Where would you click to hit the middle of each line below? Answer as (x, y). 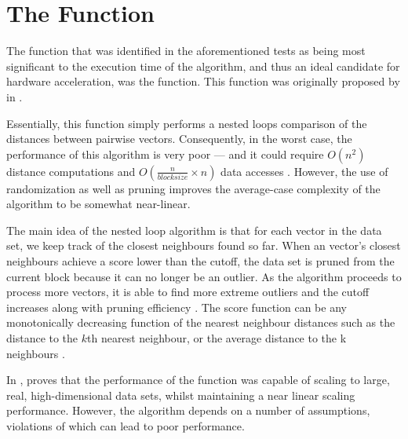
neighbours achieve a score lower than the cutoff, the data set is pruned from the (200, 261)
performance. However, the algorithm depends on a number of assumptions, (188, 410)
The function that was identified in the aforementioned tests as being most (186, 51)
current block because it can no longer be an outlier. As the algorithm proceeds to (204, 276)
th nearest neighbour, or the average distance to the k (217, 338)
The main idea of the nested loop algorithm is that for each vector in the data (194, 230)
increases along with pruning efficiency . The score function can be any (177, 307)
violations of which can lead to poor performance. (126, 426)
